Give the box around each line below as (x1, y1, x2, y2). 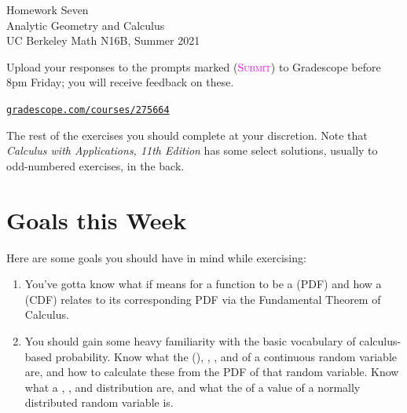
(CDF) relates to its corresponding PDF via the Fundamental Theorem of (24, 291, 381, 307)
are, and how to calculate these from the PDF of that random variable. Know (24, 364, 399, 380)
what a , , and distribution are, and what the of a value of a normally (24, 378, 361, 395)
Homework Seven (6, 2, 89, 17)
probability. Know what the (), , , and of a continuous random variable (55, 348, 398, 364)
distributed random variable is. (24, 394, 174, 411)
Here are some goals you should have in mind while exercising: (6, 249, 306, 265)
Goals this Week (6, 203, 187, 236)
